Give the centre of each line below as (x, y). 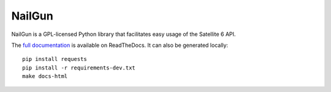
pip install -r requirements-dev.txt (79, 68)
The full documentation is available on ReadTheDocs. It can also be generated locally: (120, 45)
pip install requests (55, 59)
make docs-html (45, 76)
